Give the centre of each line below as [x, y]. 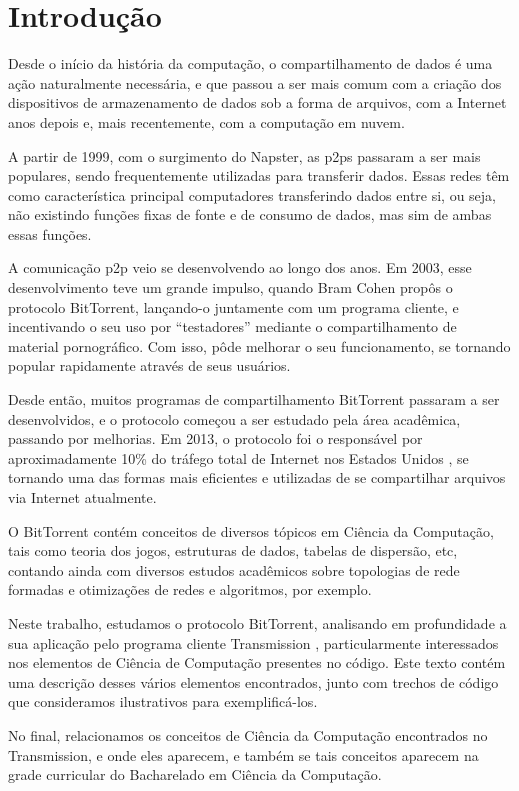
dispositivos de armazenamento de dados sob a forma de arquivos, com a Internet [257, 102]
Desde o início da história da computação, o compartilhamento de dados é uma [250, 63]
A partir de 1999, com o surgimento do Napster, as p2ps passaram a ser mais [244, 155]
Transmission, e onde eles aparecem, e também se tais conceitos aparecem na [243, 754]
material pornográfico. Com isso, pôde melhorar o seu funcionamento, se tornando [259, 345]
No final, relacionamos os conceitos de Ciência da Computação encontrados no [248, 734]
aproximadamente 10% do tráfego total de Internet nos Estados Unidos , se [238, 457]
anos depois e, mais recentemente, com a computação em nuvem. [206, 121]
